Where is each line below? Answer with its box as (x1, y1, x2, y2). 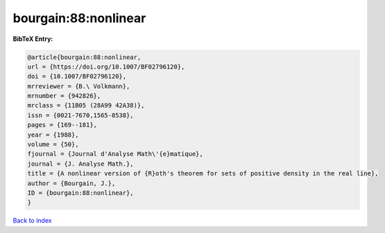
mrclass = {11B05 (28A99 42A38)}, (27, 101, 145, 110)
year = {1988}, (27, 130, 79, 139)
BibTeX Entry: (12, 35, 53, 43)
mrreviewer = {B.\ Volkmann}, (27, 82, 130, 90)
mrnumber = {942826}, (27, 92, 101, 100)
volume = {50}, (27, 141, 79, 148)
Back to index (12, 216, 52, 225)
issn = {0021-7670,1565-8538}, (27, 111, 135, 119)
